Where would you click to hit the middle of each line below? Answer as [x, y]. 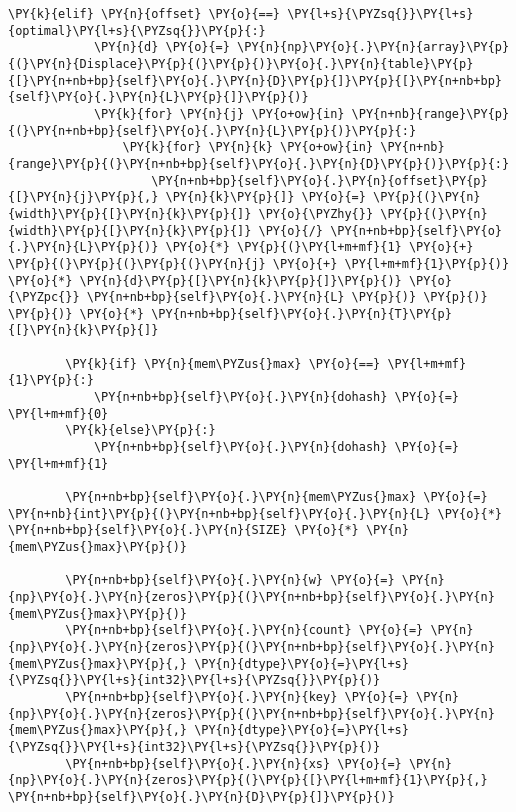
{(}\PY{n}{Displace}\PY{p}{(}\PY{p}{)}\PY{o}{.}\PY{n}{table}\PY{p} [241, 63]
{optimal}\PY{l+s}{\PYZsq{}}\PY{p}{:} [137, 30]
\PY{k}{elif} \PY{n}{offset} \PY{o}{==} [144, 14]
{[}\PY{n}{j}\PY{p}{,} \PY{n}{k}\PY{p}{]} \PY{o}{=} [187, 197]
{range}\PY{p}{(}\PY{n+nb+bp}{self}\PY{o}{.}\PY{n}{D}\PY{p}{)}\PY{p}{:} [259, 163]
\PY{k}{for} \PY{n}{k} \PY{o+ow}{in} [248, 147]
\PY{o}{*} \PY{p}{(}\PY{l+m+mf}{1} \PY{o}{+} [319, 247]
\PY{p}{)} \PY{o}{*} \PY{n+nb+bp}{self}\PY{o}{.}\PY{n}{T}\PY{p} [230, 313]
